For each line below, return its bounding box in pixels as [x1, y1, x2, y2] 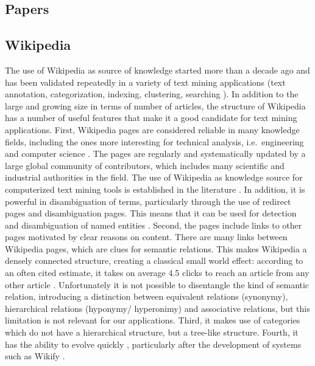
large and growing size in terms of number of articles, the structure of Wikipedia [5, 99, 306, 112]
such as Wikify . [5, 350, 65, 362]
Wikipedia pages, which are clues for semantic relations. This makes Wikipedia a [5, 242, 307, 255]
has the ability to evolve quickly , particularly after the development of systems [5, 337, 302, 350]
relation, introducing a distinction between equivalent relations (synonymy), [5, 290, 288, 303]
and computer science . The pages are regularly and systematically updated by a [5, 147, 306, 160]
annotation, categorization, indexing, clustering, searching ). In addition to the [5, 88, 299, 100]
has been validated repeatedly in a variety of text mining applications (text [5, 75, 286, 88]
